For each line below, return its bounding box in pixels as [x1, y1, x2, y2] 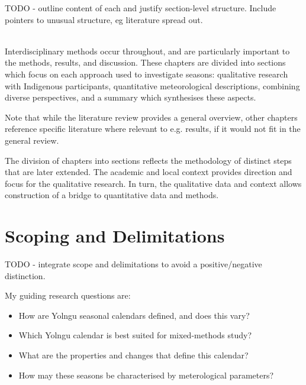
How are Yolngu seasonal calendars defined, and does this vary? [18, 309, 250, 321]
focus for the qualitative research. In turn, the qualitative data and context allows [5, 177, 302, 189]
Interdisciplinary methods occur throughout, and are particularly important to [5, 44, 290, 57]
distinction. [5, 269, 46, 282]
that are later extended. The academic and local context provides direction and [5, 166, 292, 178]
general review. [5, 134, 59, 146]
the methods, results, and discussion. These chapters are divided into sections [5, 56, 286, 69]
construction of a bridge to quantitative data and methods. [5, 189, 219, 201]
